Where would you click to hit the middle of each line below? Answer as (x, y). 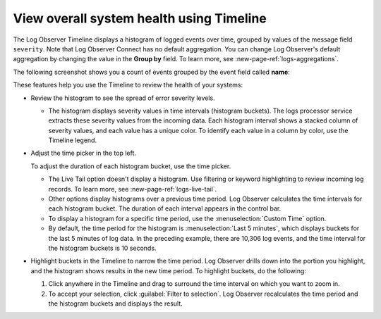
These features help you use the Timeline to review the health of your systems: (128, 85)
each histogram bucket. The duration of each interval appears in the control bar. (165, 208)
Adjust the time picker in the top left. (84, 153)
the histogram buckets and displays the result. (115, 304)
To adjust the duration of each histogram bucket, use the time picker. (131, 166)
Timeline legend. (73, 140)
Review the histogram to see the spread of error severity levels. (123, 98)
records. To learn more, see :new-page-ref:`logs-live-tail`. (133, 189)
